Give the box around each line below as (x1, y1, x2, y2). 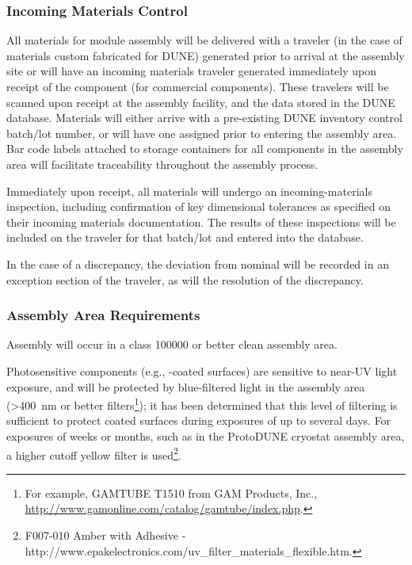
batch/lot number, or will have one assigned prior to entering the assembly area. (6, 124, 397, 141)
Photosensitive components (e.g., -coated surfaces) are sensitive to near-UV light (6, 362, 398, 379)
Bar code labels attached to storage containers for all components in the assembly (6, 140, 403, 157)
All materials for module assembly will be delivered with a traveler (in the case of (6, 32, 402, 48)
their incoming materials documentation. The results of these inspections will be (6, 213, 396, 230)
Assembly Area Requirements (6, 305, 200, 325)
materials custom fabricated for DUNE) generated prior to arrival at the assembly (6, 47, 405, 63)
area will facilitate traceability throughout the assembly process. (6, 155, 319, 172)
